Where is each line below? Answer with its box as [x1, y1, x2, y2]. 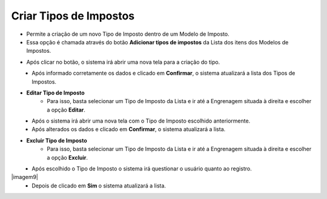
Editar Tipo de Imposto [26, 89, 85, 96]
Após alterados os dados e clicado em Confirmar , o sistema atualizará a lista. [31, 126, 226, 133]
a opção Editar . [47, 106, 86, 113]
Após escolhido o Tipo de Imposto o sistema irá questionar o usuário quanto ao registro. [31, 165, 252, 172]
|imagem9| [11, 174, 39, 181]
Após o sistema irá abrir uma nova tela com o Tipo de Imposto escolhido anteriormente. [31, 117, 251, 124]
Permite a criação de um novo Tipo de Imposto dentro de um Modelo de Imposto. [26, 30, 230, 38]
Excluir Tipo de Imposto [26, 137, 87, 144]
